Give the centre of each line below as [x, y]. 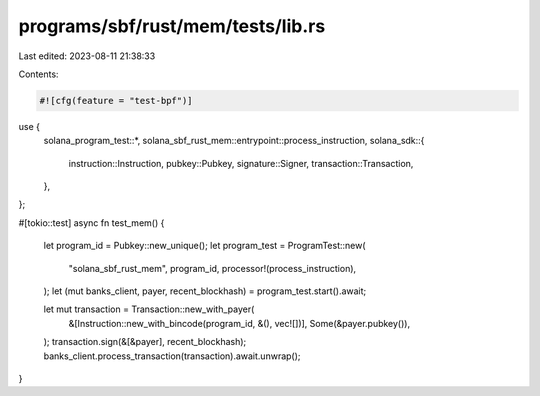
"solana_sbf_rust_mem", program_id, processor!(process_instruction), [212, 268]
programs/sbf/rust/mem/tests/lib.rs [172, 26]
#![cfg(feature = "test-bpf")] [116, 100]
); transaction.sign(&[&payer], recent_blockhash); [145, 342]
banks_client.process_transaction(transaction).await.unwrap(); [172, 356]
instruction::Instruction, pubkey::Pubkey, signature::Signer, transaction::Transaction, [241, 163]
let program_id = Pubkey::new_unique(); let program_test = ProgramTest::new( [204, 246]
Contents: [38, 74]
